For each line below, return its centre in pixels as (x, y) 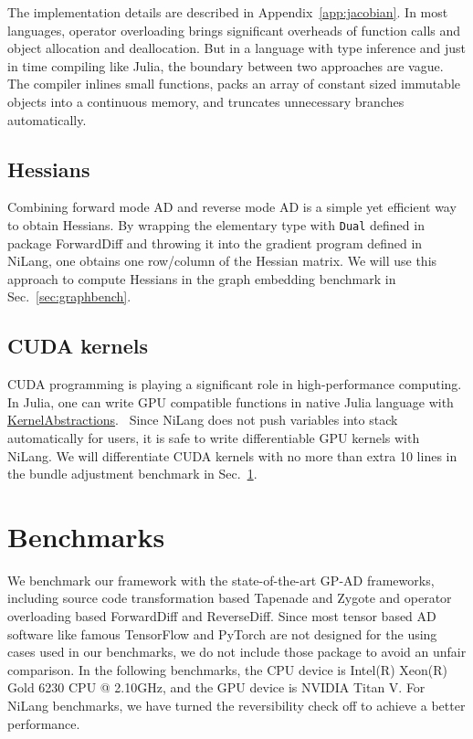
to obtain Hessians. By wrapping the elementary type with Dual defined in (216, 224)
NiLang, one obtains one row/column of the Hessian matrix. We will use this (222, 261)
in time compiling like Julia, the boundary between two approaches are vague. (226, 65)
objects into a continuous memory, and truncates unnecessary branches (206, 101)
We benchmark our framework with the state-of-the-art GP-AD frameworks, (221, 580)
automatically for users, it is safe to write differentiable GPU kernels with (214, 437)
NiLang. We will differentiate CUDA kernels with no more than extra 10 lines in (232, 455)
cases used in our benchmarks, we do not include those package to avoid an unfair (237, 652)
